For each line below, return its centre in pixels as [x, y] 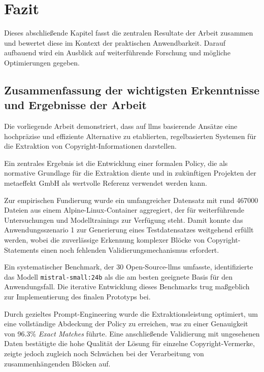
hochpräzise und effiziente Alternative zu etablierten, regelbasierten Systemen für [130, 136]
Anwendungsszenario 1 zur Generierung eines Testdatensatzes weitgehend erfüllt [129, 230]
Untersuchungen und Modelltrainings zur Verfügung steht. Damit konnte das [124, 219]
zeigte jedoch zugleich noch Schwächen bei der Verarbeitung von [104, 353]
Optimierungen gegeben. [42, 62]
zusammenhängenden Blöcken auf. [57, 363]
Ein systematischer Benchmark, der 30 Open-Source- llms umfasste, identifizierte [129, 267]
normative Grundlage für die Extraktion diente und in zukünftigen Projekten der [130, 173]
